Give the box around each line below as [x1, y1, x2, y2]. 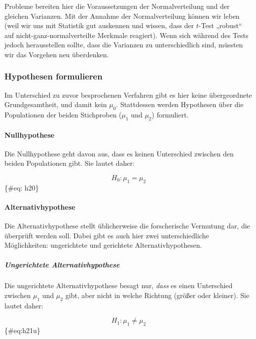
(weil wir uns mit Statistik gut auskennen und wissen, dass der [4, 20, 194, 31]
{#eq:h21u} [4, 325, 40, 336]
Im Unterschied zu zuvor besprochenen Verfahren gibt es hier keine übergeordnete [4, 89, 252, 100]
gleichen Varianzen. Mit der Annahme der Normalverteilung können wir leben [4, 10, 240, 21]
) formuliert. [151, 110, 189, 120]
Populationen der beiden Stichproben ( [4, 110, 122, 120]
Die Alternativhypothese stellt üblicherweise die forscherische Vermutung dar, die [4, 221, 250, 231]
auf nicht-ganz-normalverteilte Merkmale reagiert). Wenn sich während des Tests [4, 30, 249, 40]
